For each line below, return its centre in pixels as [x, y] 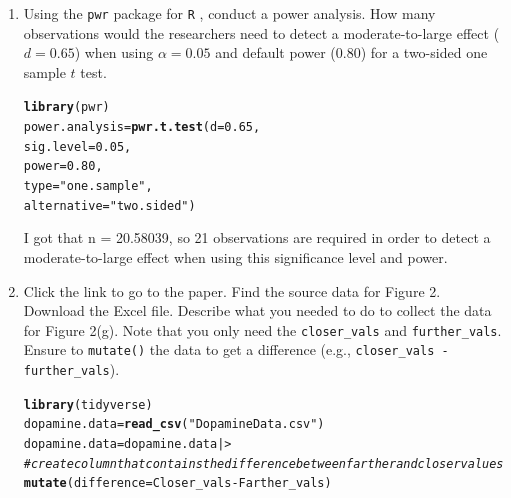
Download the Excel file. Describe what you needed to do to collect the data [257, 310]
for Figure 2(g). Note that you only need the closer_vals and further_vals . [262, 329]
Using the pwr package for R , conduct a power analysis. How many [229, 13]
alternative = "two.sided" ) [109, 205]
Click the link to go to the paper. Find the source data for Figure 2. [232, 290]
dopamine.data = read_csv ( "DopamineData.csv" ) [174, 424]
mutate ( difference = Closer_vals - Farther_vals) [177, 483]
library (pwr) [66, 107]
